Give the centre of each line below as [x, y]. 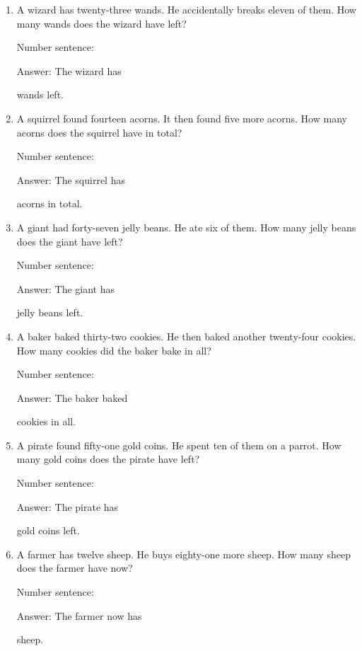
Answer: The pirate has [68, 506]
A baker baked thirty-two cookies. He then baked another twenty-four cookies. [186, 336]
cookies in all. [46, 421]
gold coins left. [48, 530]
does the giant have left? [70, 241]
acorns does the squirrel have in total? [99, 132]
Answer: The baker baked [72, 397]
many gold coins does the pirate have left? [108, 459]
